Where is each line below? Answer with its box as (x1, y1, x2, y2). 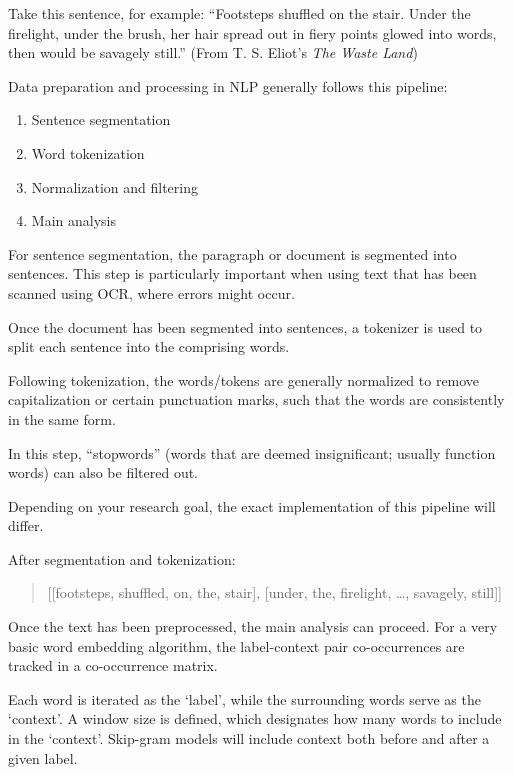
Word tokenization (31, 142, 145, 163)
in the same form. (8, 408, 116, 429)
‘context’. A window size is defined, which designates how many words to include (8, 708, 502, 729)
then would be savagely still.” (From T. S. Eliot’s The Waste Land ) (8, 42, 418, 63)
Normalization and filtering (31, 176, 198, 197)
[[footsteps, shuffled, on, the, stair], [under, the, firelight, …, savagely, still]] (47, 582, 502, 603)
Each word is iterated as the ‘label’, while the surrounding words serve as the (8, 688, 481, 709)
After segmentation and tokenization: (8, 548, 236, 569)
